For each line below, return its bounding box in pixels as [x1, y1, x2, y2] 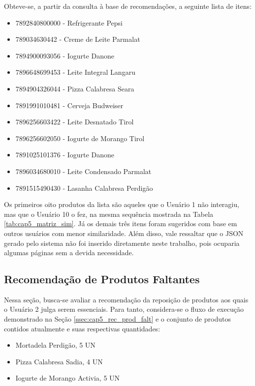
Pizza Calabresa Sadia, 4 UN [15, 356, 103, 366]
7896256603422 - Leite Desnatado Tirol [15, 117, 134, 127]
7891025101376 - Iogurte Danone [15, 149, 114, 160]
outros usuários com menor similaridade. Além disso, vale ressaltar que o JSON [4, 228, 244, 238]
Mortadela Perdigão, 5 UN [15, 340, 96, 350]
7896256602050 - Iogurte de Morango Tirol [15, 133, 145, 143]
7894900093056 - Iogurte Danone [15, 50, 114, 60]
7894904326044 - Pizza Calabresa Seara [15, 83, 134, 93]
